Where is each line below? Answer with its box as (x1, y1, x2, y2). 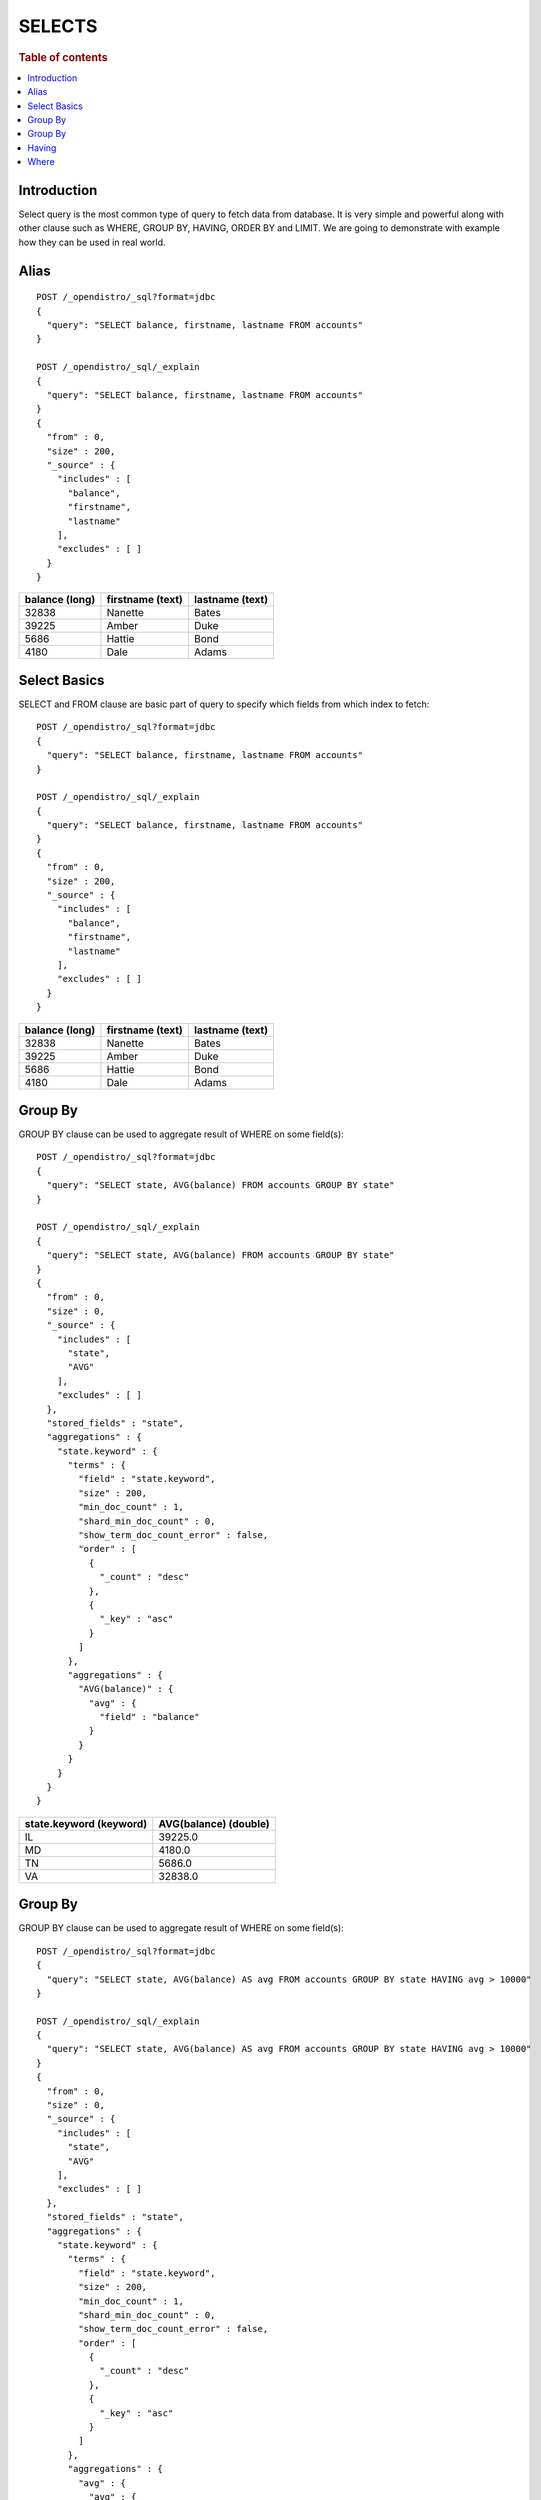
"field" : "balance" (99, 1711, 200, 1723)
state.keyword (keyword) (24, 1816, 148, 1830)
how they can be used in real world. (18, 236, 166, 248)
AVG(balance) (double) (158, 1816, 270, 1830)
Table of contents (18, 50, 109, 64)
